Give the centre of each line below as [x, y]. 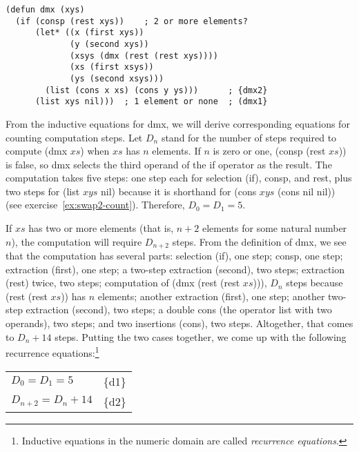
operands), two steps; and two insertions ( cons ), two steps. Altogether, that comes [179, 323]
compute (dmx [37, 151]
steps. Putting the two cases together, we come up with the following [201, 336]
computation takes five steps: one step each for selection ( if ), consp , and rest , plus [179, 178]
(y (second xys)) [109, 44]
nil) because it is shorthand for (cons [179, 191]
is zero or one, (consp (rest [269, 151]
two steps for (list [43, 191]
